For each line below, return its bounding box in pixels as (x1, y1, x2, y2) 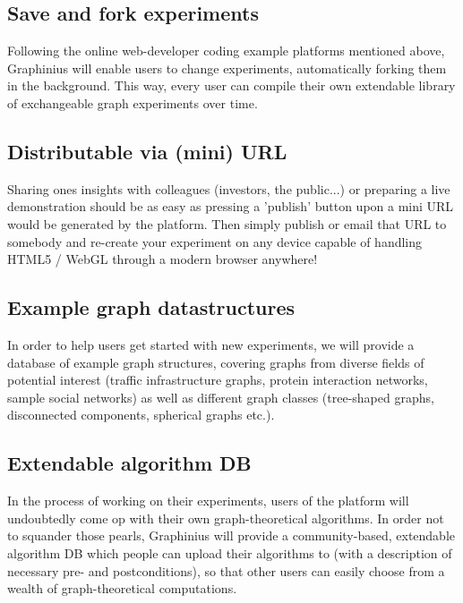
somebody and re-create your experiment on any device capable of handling (7, 232, 423, 251)
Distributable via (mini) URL (7, 137, 287, 165)
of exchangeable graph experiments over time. (7, 93, 258, 112)
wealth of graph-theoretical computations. (7, 579, 237, 598)
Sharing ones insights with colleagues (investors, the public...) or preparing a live (7, 179, 450, 198)
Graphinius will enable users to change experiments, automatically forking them (7, 58, 447, 77)
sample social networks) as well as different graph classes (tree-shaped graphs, (7, 387, 434, 406)
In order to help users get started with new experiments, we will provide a (7, 335, 415, 353)
